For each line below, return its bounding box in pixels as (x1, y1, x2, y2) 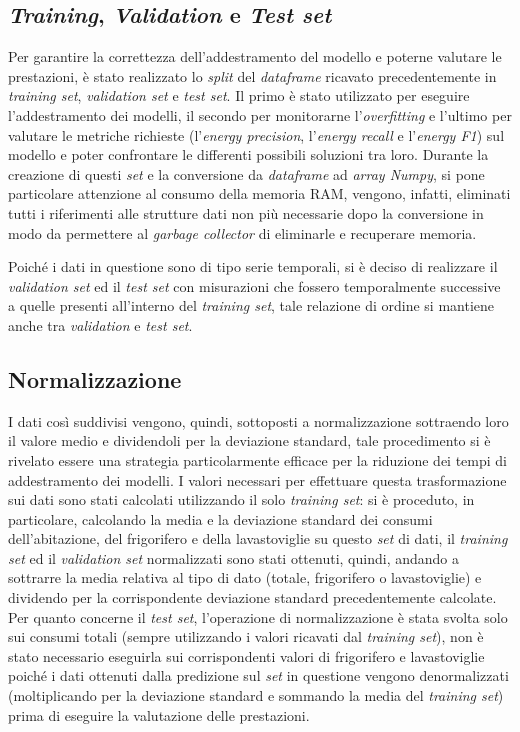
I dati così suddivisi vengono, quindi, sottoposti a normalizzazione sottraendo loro (8, 410, 509, 431)
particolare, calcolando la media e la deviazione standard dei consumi (8, 508, 433, 529)
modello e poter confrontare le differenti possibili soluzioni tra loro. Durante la (8, 144, 489, 165)
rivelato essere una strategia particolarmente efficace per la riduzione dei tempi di (8, 449, 508, 470)
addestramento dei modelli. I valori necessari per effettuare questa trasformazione (8, 469, 507, 490)
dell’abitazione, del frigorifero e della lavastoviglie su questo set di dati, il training (8, 528, 508, 549)
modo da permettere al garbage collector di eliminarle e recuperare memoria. (8, 222, 477, 243)
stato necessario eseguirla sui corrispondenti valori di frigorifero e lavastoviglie (8, 645, 485, 666)
